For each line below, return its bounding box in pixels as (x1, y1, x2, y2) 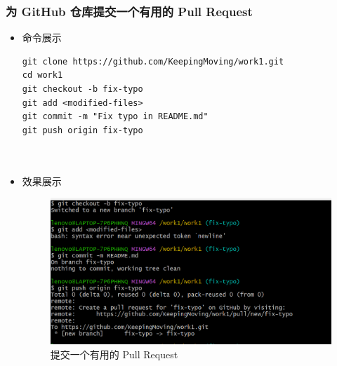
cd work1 (22, 70, 63, 81)
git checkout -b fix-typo (22, 84, 143, 94)
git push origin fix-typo (22, 125, 143, 135)
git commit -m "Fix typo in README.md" (22, 111, 209, 122)
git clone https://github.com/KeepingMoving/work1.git (22, 56, 284, 67)
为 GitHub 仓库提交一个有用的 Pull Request (6, 2, 253, 20)
